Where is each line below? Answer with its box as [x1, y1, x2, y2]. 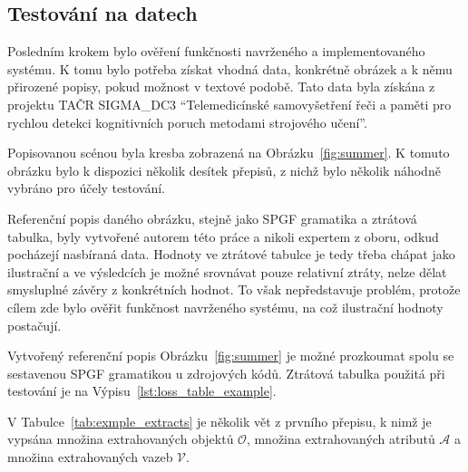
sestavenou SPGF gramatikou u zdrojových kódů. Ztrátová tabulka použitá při [7, 363, 445, 382]
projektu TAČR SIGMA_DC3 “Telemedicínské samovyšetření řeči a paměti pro [7, 94, 452, 113]
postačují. [7, 315, 62, 334]
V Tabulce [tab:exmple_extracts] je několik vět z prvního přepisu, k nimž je [7, 411, 432, 430]
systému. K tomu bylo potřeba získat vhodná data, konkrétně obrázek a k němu [7, 59, 453, 78]
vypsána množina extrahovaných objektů [7, 429, 234, 448]
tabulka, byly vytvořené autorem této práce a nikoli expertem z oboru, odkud [7, 226, 439, 246]
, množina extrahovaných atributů [246, 429, 435, 448]
